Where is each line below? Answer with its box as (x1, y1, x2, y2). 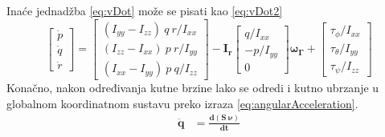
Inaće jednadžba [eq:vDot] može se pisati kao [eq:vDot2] (6, 2, 283, 18)
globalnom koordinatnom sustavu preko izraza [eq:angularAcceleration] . (6, 95, 358, 111)
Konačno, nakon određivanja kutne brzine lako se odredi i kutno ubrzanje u (6, 79, 379, 96)
